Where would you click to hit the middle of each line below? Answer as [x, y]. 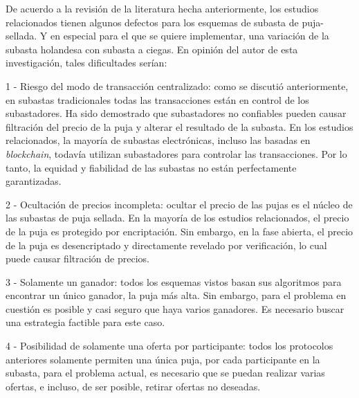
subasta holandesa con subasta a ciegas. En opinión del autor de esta [152, 49]
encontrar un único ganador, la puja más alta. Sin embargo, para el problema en [176, 295]
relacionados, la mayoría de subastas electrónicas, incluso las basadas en [158, 140]
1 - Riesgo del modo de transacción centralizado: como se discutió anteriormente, [177, 85]
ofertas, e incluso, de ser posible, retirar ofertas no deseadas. [133, 386]
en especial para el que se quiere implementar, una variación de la [190, 36]
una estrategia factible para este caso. [85, 322]
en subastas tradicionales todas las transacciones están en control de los [157, 99]
